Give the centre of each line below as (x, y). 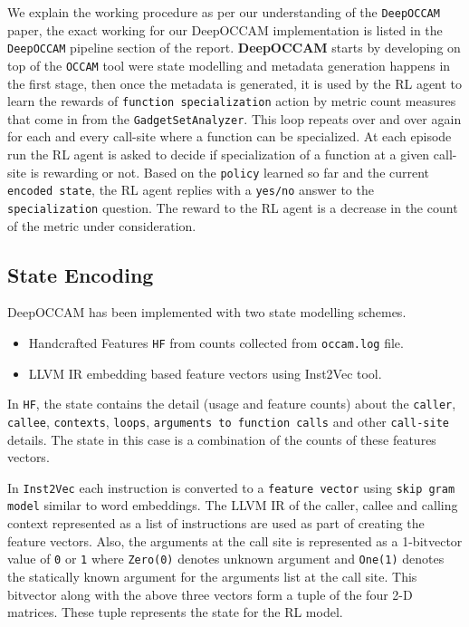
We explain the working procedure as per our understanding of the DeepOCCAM (224, 12)
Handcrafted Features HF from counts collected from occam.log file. (216, 343)
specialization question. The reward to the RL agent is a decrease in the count (233, 207)
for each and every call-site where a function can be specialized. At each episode (230, 136)
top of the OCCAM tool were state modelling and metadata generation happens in (229, 65)
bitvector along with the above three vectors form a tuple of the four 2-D (210, 594)
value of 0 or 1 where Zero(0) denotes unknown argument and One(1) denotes (226, 559)
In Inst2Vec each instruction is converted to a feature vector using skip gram (231, 487)
